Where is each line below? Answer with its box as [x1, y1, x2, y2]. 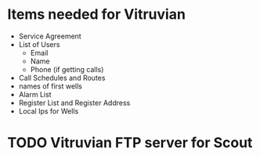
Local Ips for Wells [18, 106, 79, 115]
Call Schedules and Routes [18, 73, 106, 82]
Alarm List [18, 89, 52, 99]
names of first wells [18, 81, 83, 91]
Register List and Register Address [18, 98, 131, 107]
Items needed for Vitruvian [7, 5, 186, 24]
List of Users [18, 39, 60, 49]
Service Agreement [18, 31, 81, 41]
